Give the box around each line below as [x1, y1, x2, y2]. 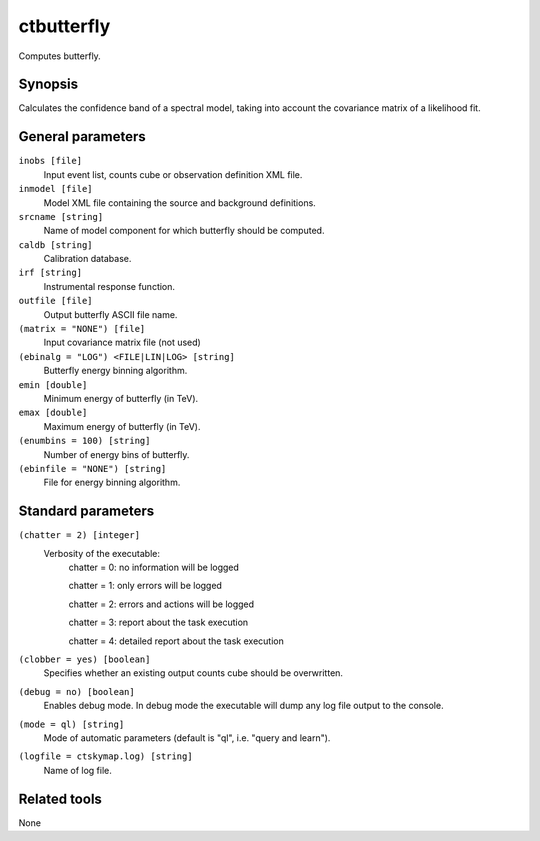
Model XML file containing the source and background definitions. [43, 196, 317, 209]
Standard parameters [18, 503, 155, 520]
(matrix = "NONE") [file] [18, 323, 146, 335]
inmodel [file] [18, 183, 94, 195]
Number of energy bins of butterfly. [43, 448, 190, 460]
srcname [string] [18, 211, 104, 222]
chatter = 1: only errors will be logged [68, 580, 222, 592]
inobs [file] [18, 155, 83, 167]
